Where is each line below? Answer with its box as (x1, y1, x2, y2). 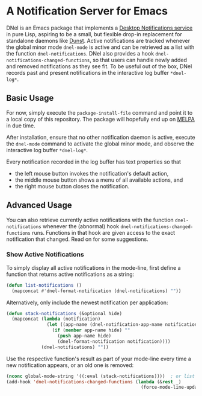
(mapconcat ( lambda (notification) (11, 316, 101, 322)
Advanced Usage (6, 200, 72, 211)
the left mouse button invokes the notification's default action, (14, 170, 169, 177)
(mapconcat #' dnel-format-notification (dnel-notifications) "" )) (11, 288, 182, 294)
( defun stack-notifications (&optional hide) (6, 310, 122, 316)
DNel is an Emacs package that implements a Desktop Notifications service (6, 24, 193, 31)
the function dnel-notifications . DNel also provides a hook (6, 49, 155, 57)
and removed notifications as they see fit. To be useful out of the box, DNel (6, 62, 192, 70)
